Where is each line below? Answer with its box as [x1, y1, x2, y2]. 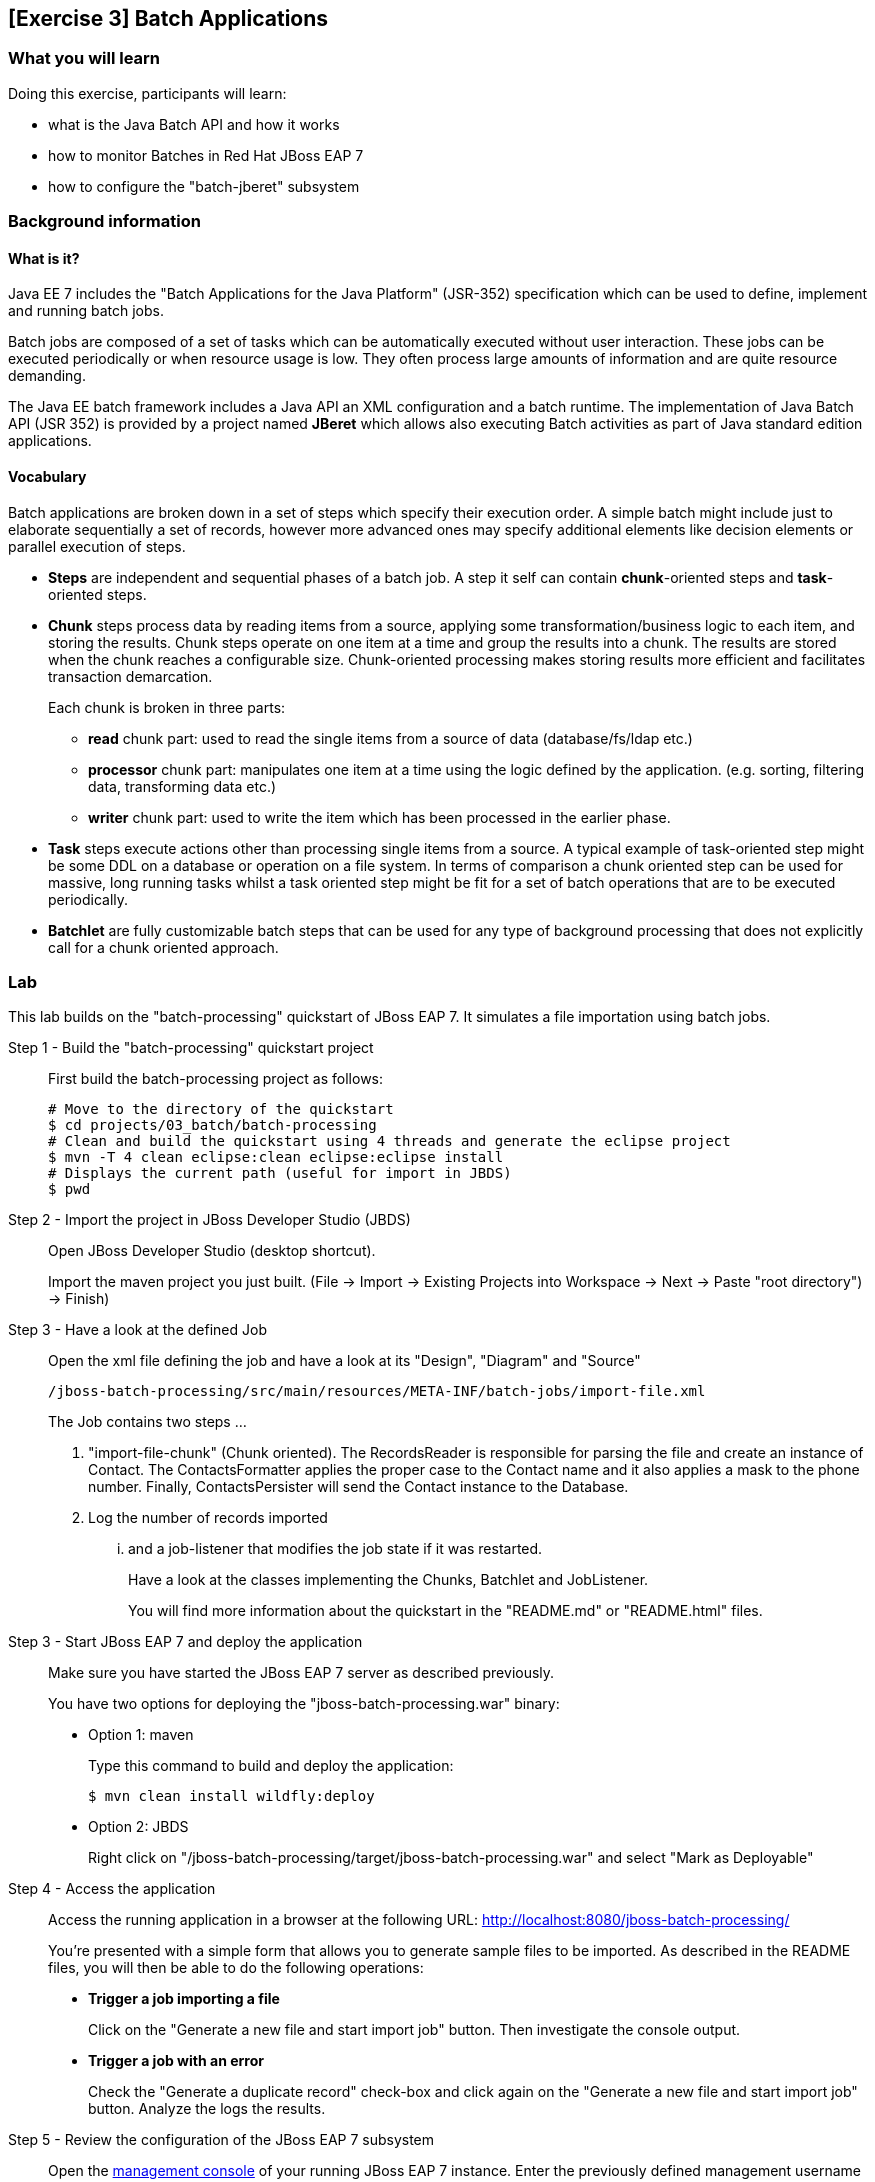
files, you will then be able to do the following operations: [48, 1959, 424, 1977]
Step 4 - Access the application [8, 1880, 216, 1898]
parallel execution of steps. [8, 537, 186, 555]
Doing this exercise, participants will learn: [8, 84, 287, 102]
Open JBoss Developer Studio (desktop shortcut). [48, 1242, 376, 1260]
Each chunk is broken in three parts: [48, 698, 286, 716]
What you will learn [8, 48, 161, 69]
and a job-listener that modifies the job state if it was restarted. [128, 1540, 543, 1558]
